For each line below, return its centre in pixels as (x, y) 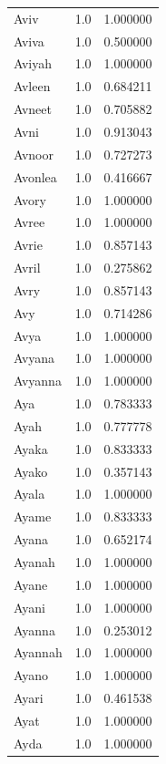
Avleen (32, 86)
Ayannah (38, 652)
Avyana (34, 358)
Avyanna (38, 381)
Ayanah (34, 562)
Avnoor (34, 154)
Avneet (33, 109)
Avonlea (35, 176)
